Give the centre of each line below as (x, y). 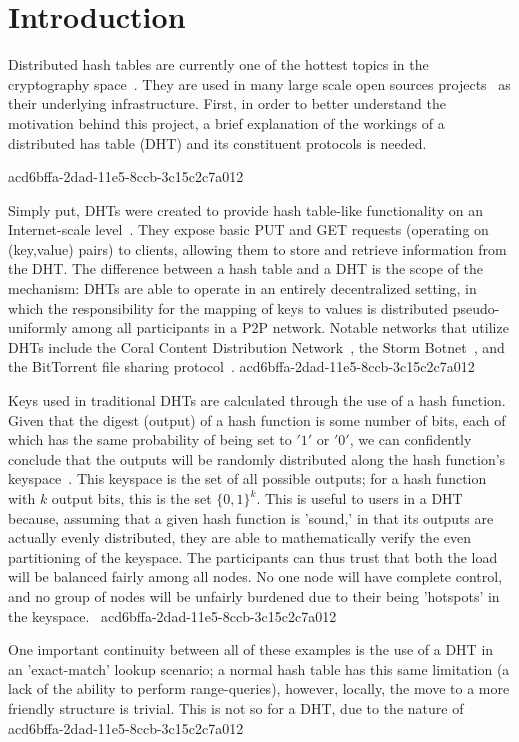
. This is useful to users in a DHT (359, 498)
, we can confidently (410, 439)
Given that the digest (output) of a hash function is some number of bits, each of (257, 419)
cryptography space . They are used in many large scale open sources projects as (259, 83)
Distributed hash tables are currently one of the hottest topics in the (218, 64)
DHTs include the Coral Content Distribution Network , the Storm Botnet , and (256, 346)
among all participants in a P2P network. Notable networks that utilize (290, 327)
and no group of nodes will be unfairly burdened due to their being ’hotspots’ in (254, 595)
